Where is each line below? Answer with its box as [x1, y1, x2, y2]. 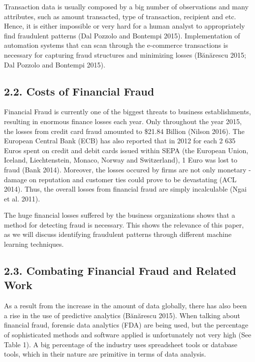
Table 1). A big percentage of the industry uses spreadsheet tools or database [4, 339, 237, 349]
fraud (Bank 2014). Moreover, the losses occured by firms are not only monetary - [4, 164, 251, 174]
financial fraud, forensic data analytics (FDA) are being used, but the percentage [4, 320, 249, 330]
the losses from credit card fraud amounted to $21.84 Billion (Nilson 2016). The [4, 126, 245, 136]
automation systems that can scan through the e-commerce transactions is [4, 40, 228, 50]
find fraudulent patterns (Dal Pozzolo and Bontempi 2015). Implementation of [4, 30, 240, 40]
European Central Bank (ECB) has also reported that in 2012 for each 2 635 [4, 135, 236, 146]
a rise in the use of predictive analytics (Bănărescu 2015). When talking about [4, 310, 240, 320]
